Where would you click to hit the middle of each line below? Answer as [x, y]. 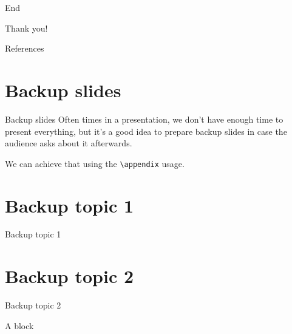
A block [19, 325]
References [25, 48]
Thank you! [26, 28]
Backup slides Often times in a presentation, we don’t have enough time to [144, 119]
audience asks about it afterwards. [69, 143]
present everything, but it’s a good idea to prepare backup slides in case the [146, 131]
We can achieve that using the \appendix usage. [95, 163]
